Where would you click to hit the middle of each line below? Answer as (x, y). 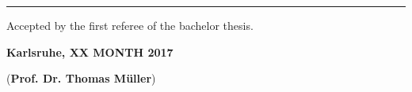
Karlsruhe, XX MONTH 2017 (90, 52)
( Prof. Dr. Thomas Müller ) (81, 78)
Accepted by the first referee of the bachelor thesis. (130, 25)
